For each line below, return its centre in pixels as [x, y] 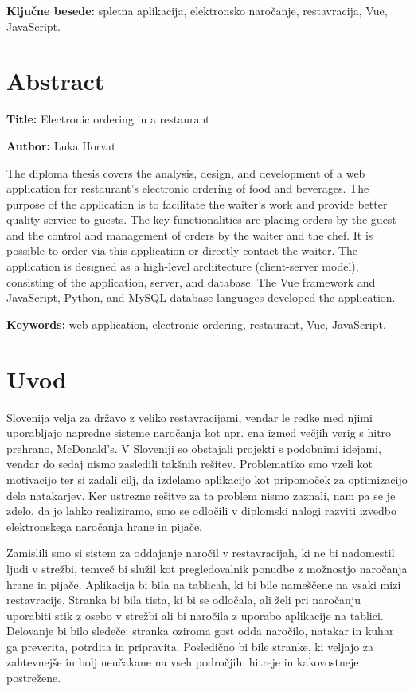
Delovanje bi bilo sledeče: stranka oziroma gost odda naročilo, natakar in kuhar [200, 631]
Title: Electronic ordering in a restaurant [108, 119]
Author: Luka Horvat [61, 145]
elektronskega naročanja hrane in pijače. [104, 526]
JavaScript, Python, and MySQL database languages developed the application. [201, 297]
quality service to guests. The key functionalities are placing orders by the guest [201, 219]
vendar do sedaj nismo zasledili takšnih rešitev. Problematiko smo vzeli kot [190, 464]
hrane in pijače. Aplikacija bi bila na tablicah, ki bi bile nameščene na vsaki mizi [204, 584]
